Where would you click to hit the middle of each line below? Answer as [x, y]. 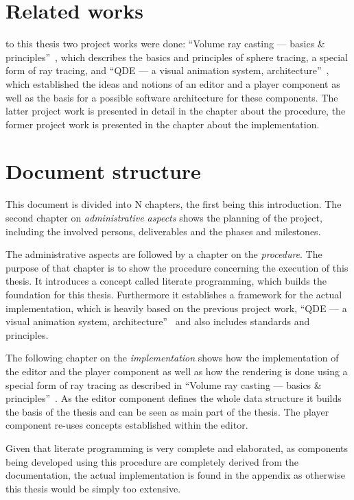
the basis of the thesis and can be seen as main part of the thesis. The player [167, 411]
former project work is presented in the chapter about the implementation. [163, 124]
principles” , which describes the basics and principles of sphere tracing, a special [177, 57]
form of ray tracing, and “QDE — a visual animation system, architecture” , [167, 70]
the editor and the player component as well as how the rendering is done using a [177, 371]
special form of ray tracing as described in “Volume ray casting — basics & [164, 384]
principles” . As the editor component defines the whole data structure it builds [174, 398]
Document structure [103, 171]
